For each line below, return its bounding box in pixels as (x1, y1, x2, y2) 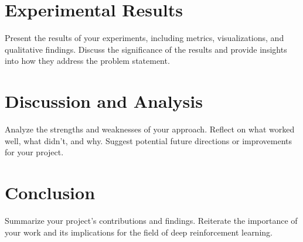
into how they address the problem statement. (5, 54, 170, 67)
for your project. (5, 146, 64, 158)
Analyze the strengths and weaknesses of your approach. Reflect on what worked (5, 123, 295, 135)
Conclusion (5, 180, 96, 204)
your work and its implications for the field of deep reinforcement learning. (5, 226, 273, 238)
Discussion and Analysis (5, 89, 203, 113)
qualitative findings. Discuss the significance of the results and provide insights (5, 43, 287, 55)
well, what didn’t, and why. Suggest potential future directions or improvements (5, 134, 292, 146)
